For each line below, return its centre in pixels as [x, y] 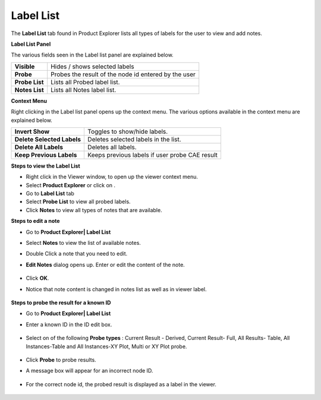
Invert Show [32, 131]
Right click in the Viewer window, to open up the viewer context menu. [112, 177]
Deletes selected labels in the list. [134, 139]
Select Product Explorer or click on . [71, 185]
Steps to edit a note [35, 221]
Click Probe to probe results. [61, 360]
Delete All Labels [39, 147]
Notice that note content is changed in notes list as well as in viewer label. [117, 289]
